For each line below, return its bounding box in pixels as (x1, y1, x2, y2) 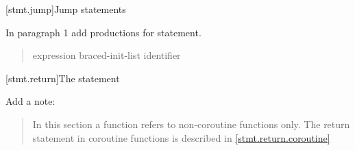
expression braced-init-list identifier (32, 48, 181, 62)
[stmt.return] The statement (5, 71, 120, 85)
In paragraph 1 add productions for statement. (5, 25, 201, 39)
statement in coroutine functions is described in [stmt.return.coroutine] (32, 130, 330, 145)
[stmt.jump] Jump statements (5, 2, 126, 16)
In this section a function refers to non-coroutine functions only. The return (32, 116, 350, 131)
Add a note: (5, 94, 56, 108)
